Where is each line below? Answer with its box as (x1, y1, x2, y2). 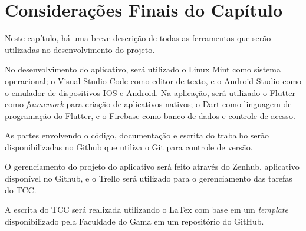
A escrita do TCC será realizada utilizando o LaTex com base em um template (5, 203, 288, 216)
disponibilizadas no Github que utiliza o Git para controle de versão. (5, 140, 253, 153)
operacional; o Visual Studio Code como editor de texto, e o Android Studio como (5, 74, 302, 87)
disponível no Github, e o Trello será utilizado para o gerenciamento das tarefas (5, 172, 292, 184)
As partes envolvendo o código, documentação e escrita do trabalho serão (5, 129, 269, 141)
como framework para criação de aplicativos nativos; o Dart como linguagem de (5, 98, 292, 110)
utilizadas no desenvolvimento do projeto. (5, 43, 155, 55)
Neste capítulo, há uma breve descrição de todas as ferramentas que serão (5, 32, 271, 44)
